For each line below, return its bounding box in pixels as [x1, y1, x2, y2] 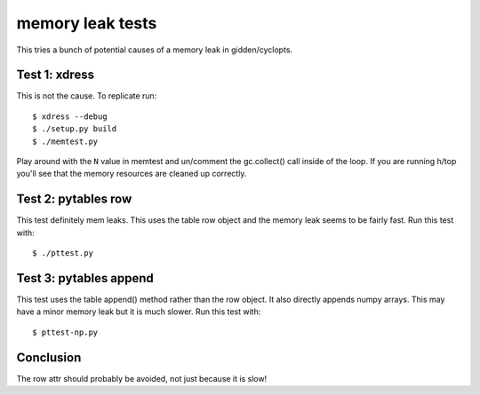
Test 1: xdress [16, 67, 95, 83]
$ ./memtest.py [32, 136, 99, 146]
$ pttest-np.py [32, 327, 99, 337]
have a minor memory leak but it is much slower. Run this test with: [16, 306, 261, 317]
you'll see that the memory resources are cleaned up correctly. [16, 169, 247, 179]
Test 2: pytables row [16, 192, 132, 207]
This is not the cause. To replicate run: [16, 91, 157, 101]
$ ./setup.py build [32, 124, 117, 134]
